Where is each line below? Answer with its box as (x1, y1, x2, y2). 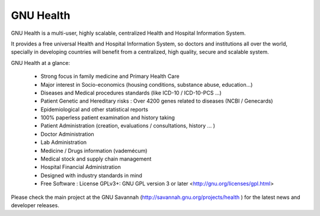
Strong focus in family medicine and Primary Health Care (40, 73, 180, 80)
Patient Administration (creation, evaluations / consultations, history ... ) (40, 122, 216, 129)
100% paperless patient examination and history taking (40, 114, 175, 121)
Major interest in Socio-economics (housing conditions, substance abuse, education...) (40, 81, 253, 88)
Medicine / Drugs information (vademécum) (40, 147, 148, 154)
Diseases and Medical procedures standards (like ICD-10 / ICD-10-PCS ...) (40, 89, 222, 96)
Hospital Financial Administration (40, 163, 121, 171)
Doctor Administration (40, 130, 94, 138)
